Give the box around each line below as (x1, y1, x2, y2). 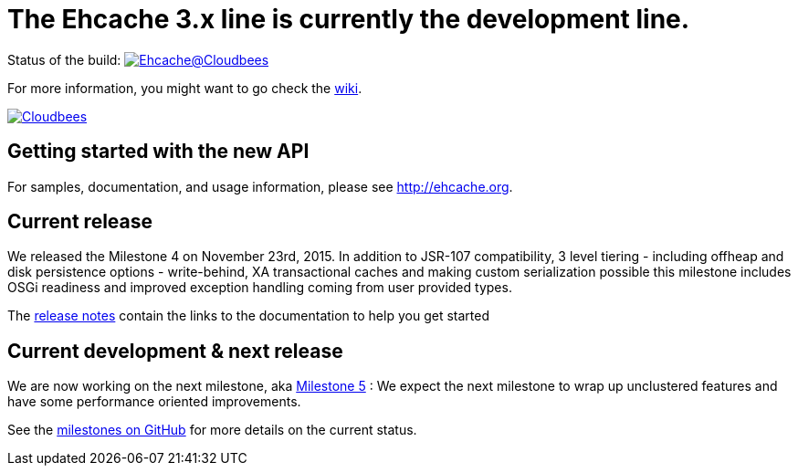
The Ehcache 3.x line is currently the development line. (7, 4, 690, 35)
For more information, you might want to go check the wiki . (7, 79, 362, 96)
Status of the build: (7, 51, 121, 68)
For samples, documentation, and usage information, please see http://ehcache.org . (7, 178, 513, 194)
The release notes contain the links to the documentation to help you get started (7, 308, 489, 324)
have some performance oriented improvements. (7, 394, 301, 410)
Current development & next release (7, 339, 343, 363)
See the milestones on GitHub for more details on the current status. (7, 422, 417, 438)
